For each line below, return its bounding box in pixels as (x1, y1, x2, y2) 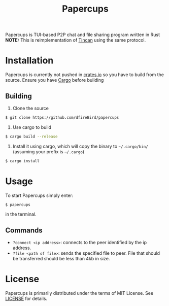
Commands (5, 226, 43, 234)
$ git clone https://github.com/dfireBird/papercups (5, 115, 119, 120)
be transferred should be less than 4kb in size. (12, 256, 110, 262)
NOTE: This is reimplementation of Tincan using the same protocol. (5, 37, 146, 43)
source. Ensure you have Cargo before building (5, 77, 104, 83)
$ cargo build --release (5, 134, 58, 139)
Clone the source (12, 105, 49, 111)
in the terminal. (5, 211, 37, 217)
